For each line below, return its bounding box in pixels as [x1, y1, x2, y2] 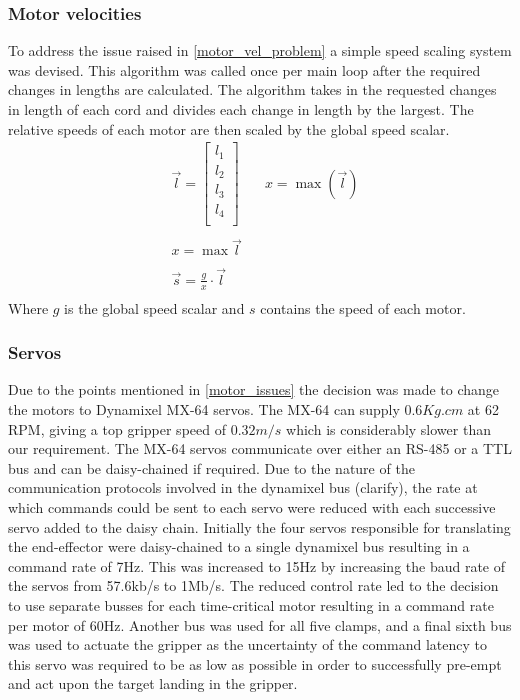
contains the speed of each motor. [260, 297, 466, 318]
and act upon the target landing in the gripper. [8, 673, 298, 694]
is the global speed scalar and [64, 297, 245, 318]
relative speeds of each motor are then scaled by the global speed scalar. [8, 118, 450, 139]
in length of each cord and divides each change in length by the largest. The [8, 99, 474, 119]
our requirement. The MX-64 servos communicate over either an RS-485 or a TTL [8, 438, 512, 459]
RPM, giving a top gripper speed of [8, 418, 226, 439]
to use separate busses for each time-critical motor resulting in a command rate [8, 594, 494, 615]
